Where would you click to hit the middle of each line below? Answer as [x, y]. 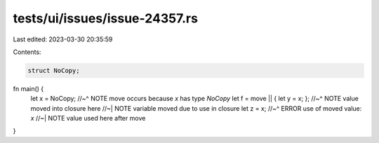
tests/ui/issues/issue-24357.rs [105, 18]
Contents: [27, 52]
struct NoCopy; [54, 70]
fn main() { [28, 88]
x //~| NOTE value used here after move [88, 118]
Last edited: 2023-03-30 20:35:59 [63, 39]
